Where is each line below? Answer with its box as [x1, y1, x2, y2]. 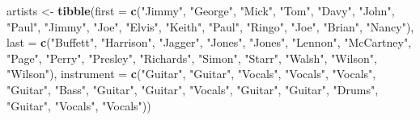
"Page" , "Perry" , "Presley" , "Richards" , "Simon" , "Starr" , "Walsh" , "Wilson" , [6, 49, 377, 66]
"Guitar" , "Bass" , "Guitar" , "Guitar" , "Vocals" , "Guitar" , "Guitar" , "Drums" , [6, 81, 379, 97]
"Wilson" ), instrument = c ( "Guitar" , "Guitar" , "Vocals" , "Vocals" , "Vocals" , [6, 65, 376, 82]
